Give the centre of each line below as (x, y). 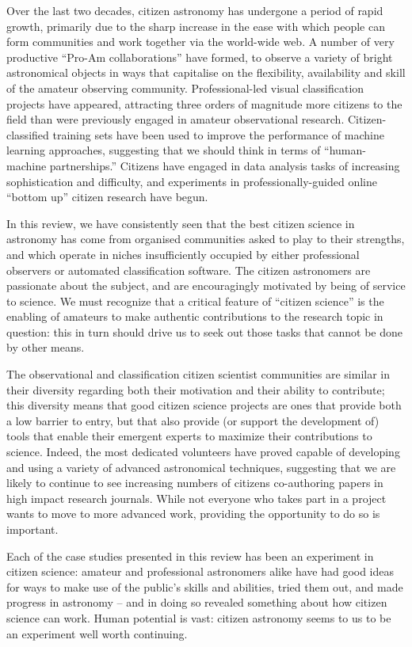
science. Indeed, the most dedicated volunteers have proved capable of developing (203, 452)
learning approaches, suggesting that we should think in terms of (164, 150)
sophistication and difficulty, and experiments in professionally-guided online (192, 181)
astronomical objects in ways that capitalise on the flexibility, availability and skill (206, 72)
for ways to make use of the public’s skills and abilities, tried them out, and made (205, 586)
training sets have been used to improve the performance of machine (218, 134)
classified (28, 134)
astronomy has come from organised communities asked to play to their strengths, (206, 239)
